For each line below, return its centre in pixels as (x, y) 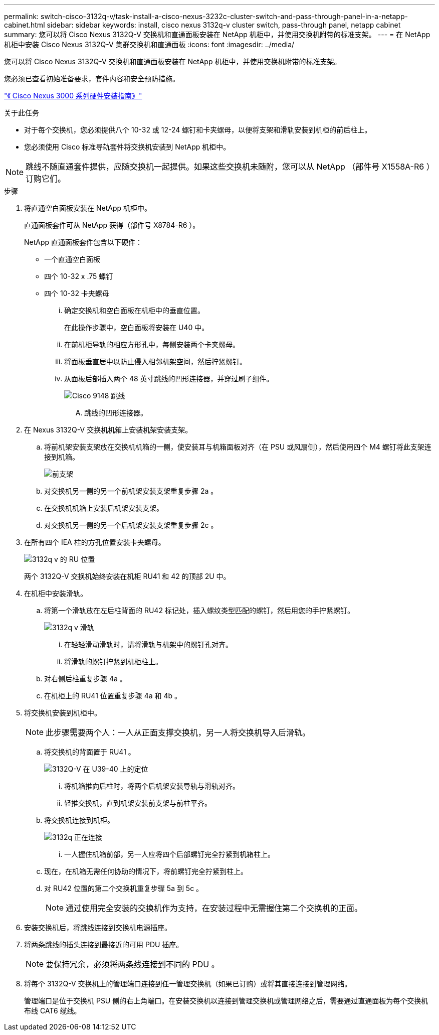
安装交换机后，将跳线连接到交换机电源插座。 (98, 927)
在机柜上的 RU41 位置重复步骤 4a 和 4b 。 (113, 696)
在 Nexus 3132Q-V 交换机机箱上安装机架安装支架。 (108, 430)
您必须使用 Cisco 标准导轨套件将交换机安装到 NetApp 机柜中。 (127, 147)
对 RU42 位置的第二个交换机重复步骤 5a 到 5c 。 (124, 888)
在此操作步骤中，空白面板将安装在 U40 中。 (137, 327)
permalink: (22, 16)
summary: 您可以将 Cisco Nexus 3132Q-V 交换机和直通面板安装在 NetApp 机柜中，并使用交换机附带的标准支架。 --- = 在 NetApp (217, 34)
